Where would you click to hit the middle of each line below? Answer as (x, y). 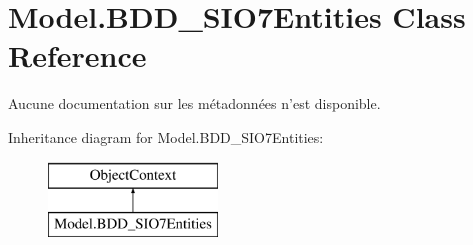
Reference (77, 55)
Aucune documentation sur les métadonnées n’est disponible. (194, 103)
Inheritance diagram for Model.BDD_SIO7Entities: (166, 136)
